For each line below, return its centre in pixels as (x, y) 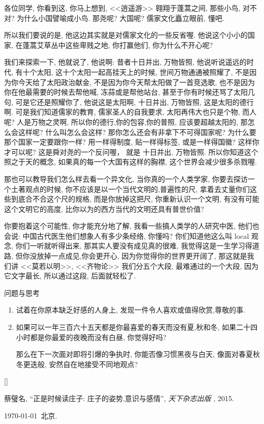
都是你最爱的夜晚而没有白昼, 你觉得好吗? (98, 337)
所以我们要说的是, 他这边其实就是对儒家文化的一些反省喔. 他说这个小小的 (126, 35)
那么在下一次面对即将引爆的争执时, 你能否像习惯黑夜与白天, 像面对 (127, 354)
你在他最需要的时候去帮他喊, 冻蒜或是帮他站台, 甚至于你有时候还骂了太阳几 (130, 92)
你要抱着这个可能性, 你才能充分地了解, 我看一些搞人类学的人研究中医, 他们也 (132, 226)
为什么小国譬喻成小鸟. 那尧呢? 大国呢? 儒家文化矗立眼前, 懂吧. (121, 18)
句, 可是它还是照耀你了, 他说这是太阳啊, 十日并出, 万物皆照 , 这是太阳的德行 (129, 102)
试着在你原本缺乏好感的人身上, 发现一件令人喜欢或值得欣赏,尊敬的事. (131, 310)
